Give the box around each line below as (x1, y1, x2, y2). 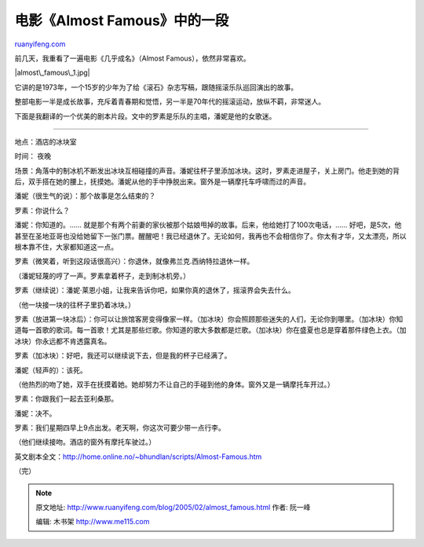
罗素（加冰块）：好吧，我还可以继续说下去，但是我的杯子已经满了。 (14, 351, 232, 361)
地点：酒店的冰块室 (14, 137, 77, 146)
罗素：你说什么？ (14, 205, 70, 215)
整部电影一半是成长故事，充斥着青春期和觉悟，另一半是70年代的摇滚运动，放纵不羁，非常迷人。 (14, 97, 326, 106)
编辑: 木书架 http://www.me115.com (35, 517, 150, 527)
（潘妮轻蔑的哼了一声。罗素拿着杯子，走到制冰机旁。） (14, 271, 190, 281)
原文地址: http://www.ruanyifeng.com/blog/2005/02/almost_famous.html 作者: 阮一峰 (35, 503, 311, 512)
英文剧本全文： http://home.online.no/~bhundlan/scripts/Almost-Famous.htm (14, 452, 262, 461)
